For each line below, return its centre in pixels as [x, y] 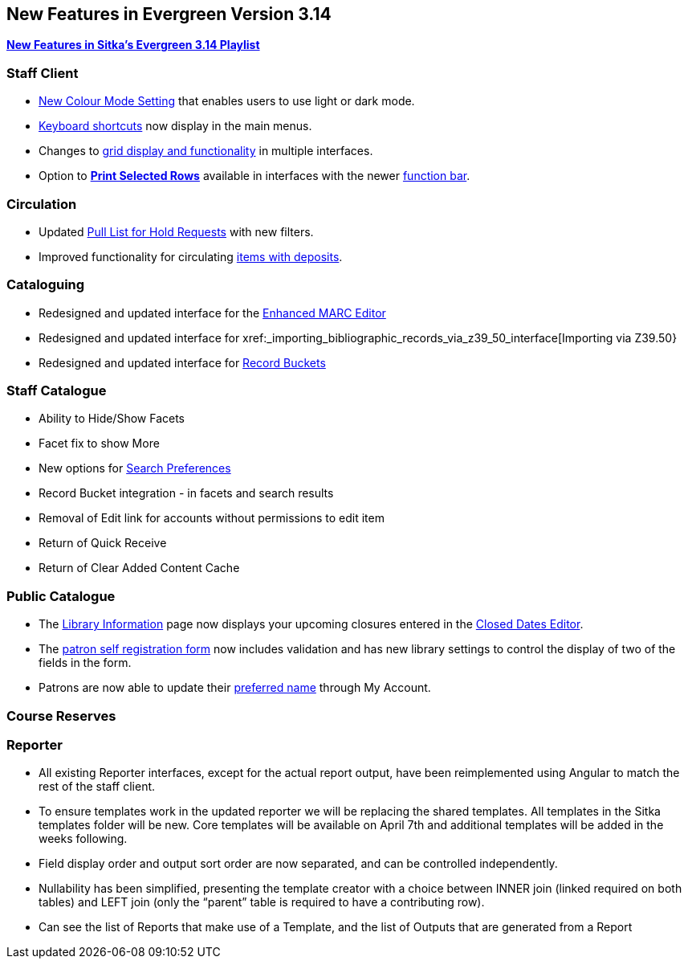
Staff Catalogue [57, 391]
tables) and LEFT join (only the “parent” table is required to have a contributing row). [262, 902]
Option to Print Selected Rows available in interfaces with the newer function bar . [254, 176]
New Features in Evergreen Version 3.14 [169, 14]
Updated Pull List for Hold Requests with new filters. [176, 231]
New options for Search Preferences [135, 468]
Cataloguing [46, 285]
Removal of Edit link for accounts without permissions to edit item [212, 518]
